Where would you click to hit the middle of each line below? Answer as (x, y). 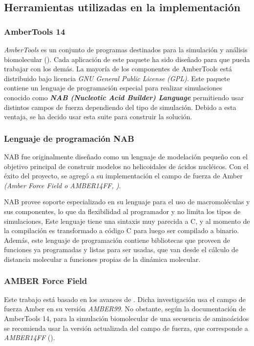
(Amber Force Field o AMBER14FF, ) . (63, 185)
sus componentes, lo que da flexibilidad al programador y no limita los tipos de (122, 211)
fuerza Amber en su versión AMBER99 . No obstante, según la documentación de (125, 309)
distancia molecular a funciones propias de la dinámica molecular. (102, 259)
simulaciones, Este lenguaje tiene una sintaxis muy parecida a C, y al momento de (127, 221)
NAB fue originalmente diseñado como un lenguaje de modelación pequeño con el (126, 156)
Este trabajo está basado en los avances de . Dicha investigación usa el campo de (125, 299)
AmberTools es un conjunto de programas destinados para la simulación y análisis (126, 49)
